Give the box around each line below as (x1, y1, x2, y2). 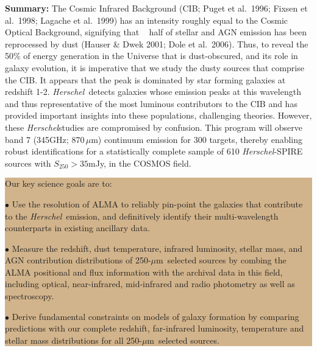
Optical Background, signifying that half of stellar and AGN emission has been (5, 26, 307, 38)
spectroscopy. (5, 290, 54, 302)
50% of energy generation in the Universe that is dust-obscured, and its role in (5, 49, 298, 62)
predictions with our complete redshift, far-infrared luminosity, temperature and (5, 322, 304, 335)
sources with (5, 156, 51, 169)
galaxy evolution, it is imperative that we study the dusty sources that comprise (5, 61, 304, 74)
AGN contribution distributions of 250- (5, 254, 151, 266)
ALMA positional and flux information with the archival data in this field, (5, 265, 283, 278)
